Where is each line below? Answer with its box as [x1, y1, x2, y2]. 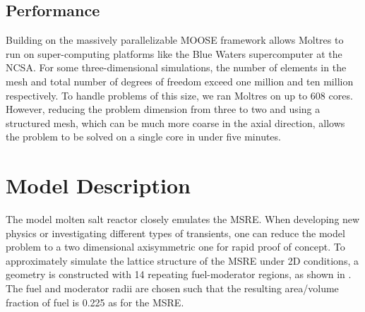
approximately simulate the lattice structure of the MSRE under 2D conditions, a [6, 253, 359, 268]
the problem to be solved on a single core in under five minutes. [6, 129, 281, 144]
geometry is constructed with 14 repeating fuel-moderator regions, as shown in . [6, 267, 352, 282]
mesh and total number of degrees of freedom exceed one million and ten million [6, 73, 354, 88]
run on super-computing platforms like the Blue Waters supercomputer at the [6, 46, 342, 61]
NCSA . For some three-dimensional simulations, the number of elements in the [6, 60, 347, 75]
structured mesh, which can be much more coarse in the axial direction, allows [6, 115, 345, 130]
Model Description [6, 171, 191, 200]
